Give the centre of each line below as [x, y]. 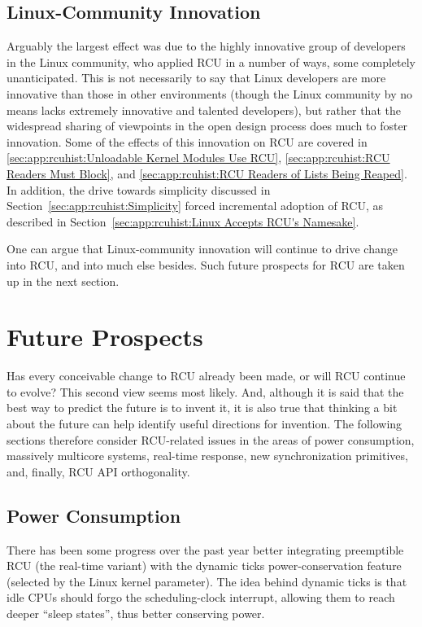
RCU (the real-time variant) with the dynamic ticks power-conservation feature [204, 566]
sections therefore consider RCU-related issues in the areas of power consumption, [211, 439]
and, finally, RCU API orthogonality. [98, 471]
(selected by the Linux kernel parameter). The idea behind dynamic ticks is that [207, 581]
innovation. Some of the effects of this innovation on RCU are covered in [187, 141]
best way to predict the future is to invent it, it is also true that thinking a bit [202, 408]
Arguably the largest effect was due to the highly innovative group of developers [206, 46]
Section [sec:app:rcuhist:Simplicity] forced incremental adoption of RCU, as [195, 206]
